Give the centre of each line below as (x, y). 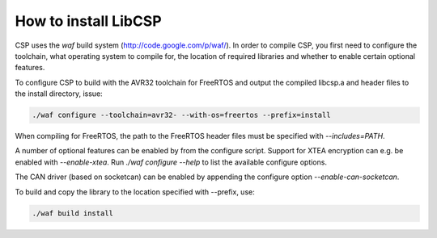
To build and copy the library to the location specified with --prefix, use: (135, 192)
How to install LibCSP (88, 21)
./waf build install (72, 213)
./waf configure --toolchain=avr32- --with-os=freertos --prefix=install (181, 115)
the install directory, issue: (59, 94)
